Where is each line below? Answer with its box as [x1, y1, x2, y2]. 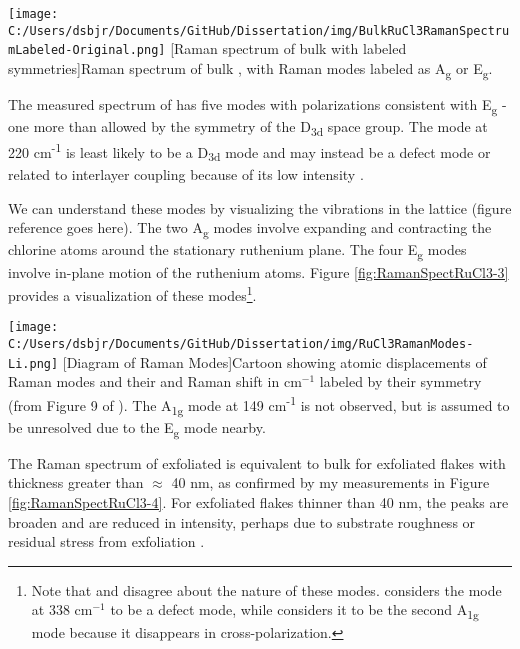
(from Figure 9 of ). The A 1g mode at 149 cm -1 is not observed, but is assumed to [8, 391, 510, 418]
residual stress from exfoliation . [8, 531, 205, 552]
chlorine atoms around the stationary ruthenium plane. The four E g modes [8, 239, 467, 263]
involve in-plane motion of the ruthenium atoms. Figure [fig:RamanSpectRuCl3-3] [8, 261, 509, 282]
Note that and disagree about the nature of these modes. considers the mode [31, 579, 502, 600]
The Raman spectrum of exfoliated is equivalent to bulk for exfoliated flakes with [8, 452, 506, 473]
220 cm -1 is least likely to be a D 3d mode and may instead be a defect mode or [8, 139, 491, 165]
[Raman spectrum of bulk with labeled [170, 38, 407, 59]
